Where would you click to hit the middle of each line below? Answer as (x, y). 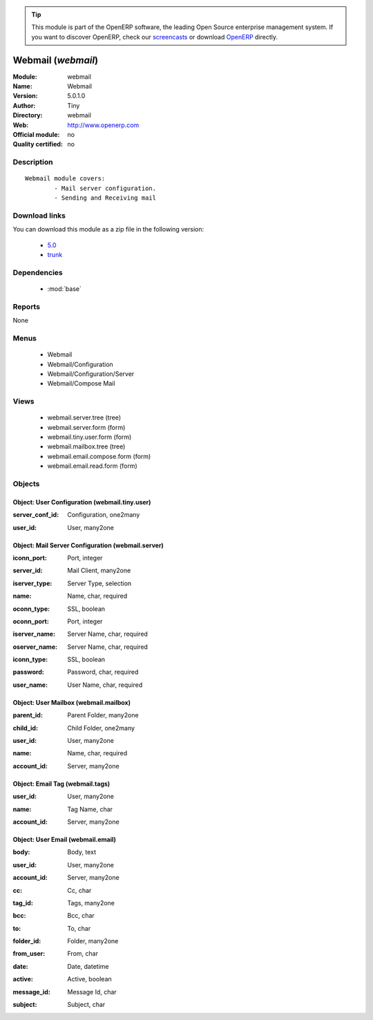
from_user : (29, 954)
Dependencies (38, 272)
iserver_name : (34, 634)
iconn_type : (30, 659)
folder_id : (27, 941)
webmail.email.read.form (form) (92, 466)
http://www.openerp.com (103, 125)
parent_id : (28, 715)
